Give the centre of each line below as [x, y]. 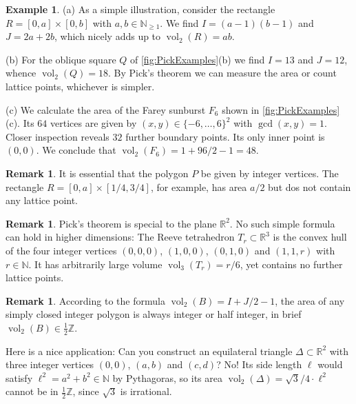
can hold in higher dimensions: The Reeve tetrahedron [120, 237]
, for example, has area [199, 186]
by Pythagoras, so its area [168, 377]
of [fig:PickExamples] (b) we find [198, 59]
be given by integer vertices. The [270, 173]
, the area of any [310, 300]
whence [21, 73]
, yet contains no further [291, 264]
